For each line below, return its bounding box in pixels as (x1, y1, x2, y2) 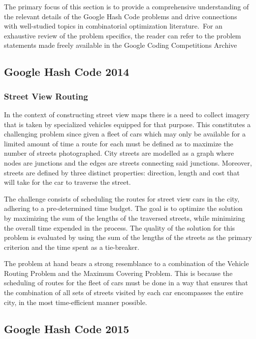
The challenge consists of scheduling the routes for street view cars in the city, (4, 193, 240, 203)
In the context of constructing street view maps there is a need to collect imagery (4, 109, 250, 119)
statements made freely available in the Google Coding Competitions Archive (4, 40, 237, 50)
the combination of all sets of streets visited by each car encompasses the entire (4, 287, 243, 298)
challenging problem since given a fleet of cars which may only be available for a (4, 129, 246, 139)
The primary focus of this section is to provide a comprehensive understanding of (4, 1, 249, 11)
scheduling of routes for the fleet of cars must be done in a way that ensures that (4, 277, 248, 288)
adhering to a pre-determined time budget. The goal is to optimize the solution (4, 203, 243, 213)
